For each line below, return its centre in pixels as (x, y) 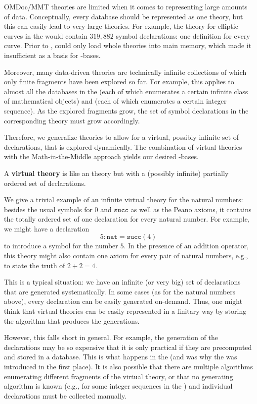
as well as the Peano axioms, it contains (191, 209)
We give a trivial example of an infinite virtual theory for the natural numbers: (124, 200)
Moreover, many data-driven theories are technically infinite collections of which (125, 72)
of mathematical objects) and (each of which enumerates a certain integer (115, 101)
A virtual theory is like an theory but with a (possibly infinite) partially (116, 173)
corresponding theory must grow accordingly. (72, 120)
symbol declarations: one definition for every (183, 35)
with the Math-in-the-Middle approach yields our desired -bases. (102, 156)
